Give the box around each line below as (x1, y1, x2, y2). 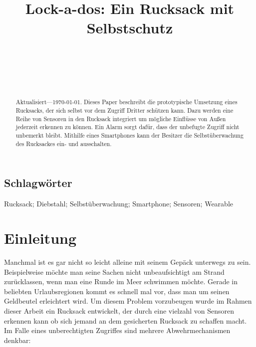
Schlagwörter (4, 175, 72, 190)
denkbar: (4, 335, 31, 345)
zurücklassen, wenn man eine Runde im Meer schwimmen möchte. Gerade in (4, 276, 238, 287)
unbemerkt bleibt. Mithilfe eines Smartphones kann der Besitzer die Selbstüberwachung (15, 131, 244, 140)
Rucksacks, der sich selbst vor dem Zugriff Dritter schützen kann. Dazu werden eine (15, 106, 234, 115)
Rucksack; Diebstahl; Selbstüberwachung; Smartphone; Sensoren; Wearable (4, 198, 234, 209)
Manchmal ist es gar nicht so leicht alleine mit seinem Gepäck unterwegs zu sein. (4, 256, 251, 267)
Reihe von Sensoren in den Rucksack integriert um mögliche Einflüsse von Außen (15, 114, 226, 123)
